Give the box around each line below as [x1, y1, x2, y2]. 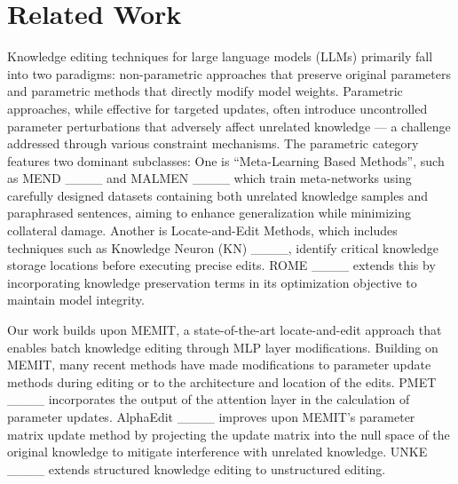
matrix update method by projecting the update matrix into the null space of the [7, 424, 450, 443]
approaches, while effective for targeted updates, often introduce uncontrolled [7, 99, 428, 117]
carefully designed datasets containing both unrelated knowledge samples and [7, 186, 429, 204]
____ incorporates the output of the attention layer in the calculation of [7, 390, 410, 409]
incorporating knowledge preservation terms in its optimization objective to [7, 273, 417, 291]
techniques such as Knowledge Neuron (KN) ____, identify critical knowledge [7, 238, 439, 257]
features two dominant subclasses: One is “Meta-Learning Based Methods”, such [7, 151, 445, 170]
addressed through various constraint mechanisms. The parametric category [7, 134, 419, 153]
